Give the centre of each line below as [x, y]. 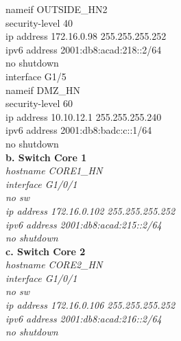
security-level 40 [39, 22]
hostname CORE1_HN [54, 170]
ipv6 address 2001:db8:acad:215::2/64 [84, 224]
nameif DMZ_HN [43, 90]
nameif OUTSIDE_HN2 [57, 9]
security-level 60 [39, 103]
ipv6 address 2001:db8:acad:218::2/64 [84, 49]
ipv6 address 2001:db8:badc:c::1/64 [79, 130]
